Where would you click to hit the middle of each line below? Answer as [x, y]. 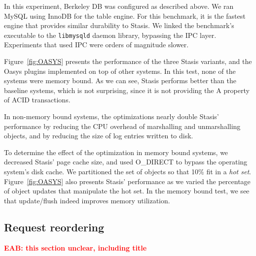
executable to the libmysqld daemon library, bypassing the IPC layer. [110, 35]
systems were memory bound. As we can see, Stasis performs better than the [120, 80]
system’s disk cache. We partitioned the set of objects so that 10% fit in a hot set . [128, 171]
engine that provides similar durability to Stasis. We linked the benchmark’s [119, 25]
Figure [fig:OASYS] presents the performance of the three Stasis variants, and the [128, 61]
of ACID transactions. [37, 100]
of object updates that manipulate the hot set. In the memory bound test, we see [127, 191]
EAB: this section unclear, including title [75, 247]
